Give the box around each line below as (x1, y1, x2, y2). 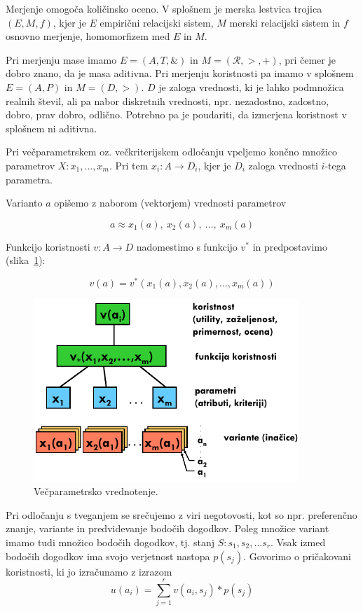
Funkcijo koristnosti (6, 239, 90, 253)
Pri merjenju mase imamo (6, 52, 117, 67)
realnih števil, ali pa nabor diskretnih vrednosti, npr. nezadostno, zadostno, (6, 93, 329, 108)
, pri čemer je (278, 52, 336, 67)
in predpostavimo (252, 239, 327, 253)
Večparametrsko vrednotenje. (34, 484, 158, 499)
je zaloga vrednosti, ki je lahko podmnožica (158, 79, 344, 94)
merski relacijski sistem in (229, 15, 341, 29)
